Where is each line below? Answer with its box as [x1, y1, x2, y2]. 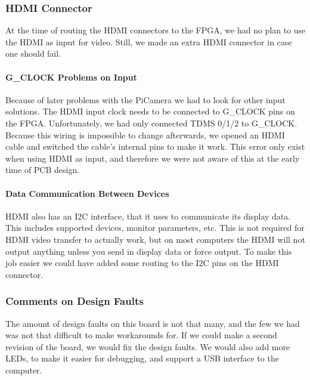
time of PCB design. [5, 163, 80, 176]
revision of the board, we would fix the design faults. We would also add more [5, 340, 290, 353]
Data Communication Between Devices [5, 187, 169, 199]
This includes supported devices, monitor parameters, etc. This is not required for [5, 221, 305, 234]
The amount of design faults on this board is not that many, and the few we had [5, 317, 300, 329]
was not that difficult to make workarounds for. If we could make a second [5, 329, 277, 341]
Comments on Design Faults [5, 294, 144, 308]
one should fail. [5, 47, 61, 60]
